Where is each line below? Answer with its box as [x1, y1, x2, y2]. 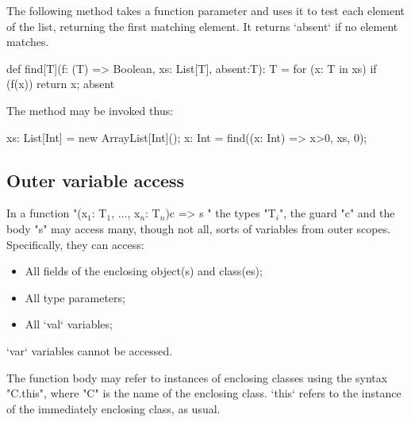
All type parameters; [25, 289, 125, 305]
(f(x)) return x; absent [6, 75, 115, 92]
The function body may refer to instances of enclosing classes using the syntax [6, 369, 388, 386]
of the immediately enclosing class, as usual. [6, 400, 221, 416]
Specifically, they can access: [6, 236, 144, 252]
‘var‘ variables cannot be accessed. [6, 342, 173, 359]
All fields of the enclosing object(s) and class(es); [25, 263, 263, 279]
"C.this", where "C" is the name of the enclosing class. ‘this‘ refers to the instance [6, 385, 401, 401]
